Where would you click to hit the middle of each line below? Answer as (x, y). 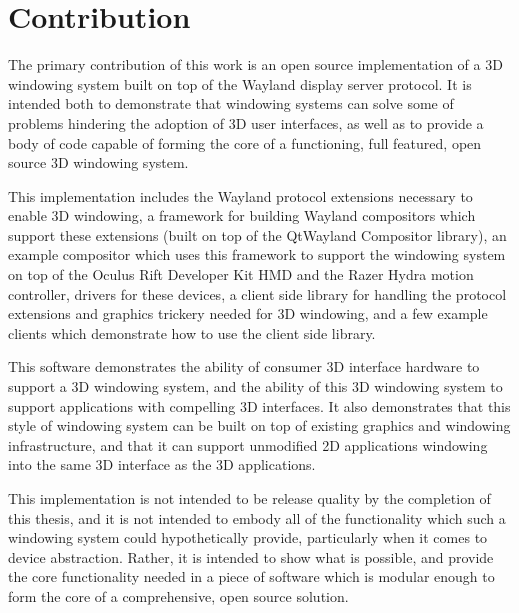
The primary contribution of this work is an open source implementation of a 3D (255, 64)
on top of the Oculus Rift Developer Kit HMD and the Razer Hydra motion (241, 274)
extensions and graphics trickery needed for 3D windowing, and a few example (248, 313)
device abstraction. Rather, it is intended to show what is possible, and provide (251, 556)
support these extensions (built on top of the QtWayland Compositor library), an (257, 234)
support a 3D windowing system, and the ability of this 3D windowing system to (255, 386)
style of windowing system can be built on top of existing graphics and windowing (259, 425)
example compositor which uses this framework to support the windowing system (257, 254)
